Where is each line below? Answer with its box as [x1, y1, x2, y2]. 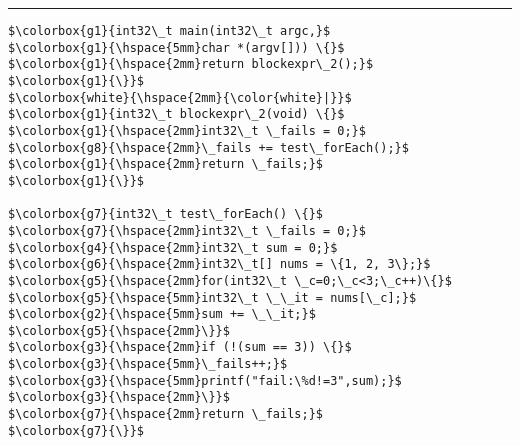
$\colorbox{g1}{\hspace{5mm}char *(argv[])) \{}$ [8, 40, 345, 55]
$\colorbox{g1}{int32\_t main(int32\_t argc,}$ [8, 24, 331, 38]
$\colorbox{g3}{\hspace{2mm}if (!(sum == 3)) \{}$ [8, 340, 352, 355]
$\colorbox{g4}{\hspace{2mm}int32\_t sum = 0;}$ [8, 240, 338, 255]
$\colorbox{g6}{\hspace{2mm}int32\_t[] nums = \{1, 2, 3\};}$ [8, 257, 431, 272]
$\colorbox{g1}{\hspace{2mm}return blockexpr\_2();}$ [8, 57, 374, 72]
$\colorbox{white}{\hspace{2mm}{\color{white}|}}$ [8, 90, 352, 105]
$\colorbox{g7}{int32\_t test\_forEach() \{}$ [8, 207, 323, 222]
